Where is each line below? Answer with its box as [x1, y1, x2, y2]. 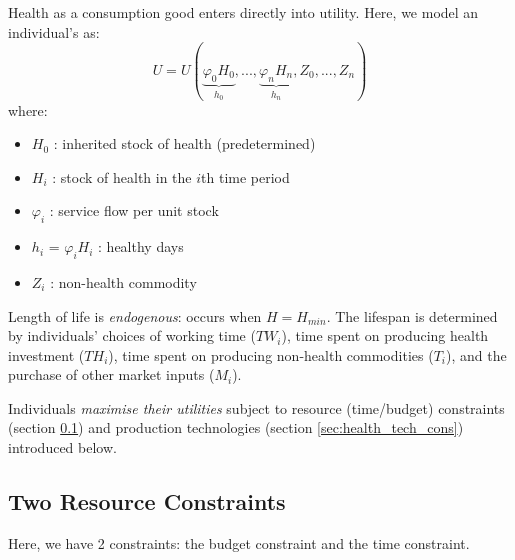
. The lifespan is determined [326, 305, 498, 326]
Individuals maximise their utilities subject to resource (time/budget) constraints [8, 397, 505, 418]
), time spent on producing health [281, 325, 489, 346]
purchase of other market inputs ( [8, 364, 215, 385]
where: [8, 99, 48, 120]
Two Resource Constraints [8, 486, 286, 517]
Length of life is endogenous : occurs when [8, 305, 262, 326]
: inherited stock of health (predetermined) [53, 133, 316, 154]
